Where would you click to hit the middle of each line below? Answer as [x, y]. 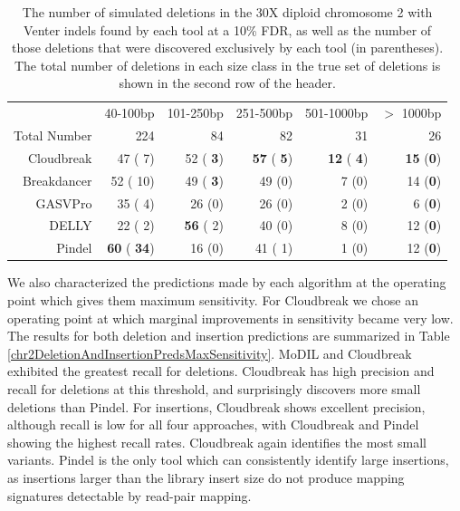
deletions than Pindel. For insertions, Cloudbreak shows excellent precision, [216, 406]
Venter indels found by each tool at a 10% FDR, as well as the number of [228, 29]
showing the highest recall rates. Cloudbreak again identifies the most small [217, 442]
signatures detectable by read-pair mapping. [129, 495]
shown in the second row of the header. [227, 83]
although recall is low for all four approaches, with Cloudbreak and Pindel [213, 424]
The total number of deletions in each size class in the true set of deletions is [227, 65]
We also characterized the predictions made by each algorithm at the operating [227, 282]
